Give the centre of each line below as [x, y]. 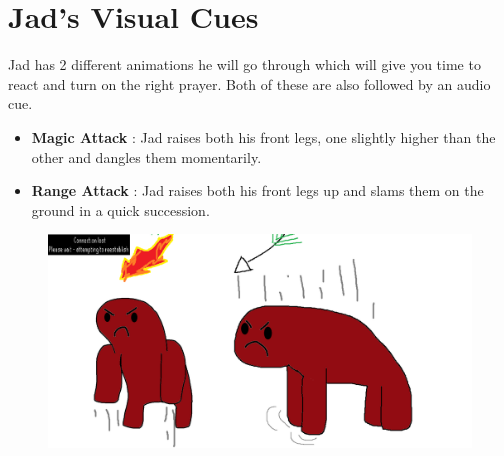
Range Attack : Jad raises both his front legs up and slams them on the [257, 190]
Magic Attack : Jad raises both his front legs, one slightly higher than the [263, 136]
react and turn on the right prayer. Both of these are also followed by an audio [249, 83]
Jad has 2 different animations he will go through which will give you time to [244, 64]
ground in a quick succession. [120, 209]
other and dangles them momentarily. [146, 156]
